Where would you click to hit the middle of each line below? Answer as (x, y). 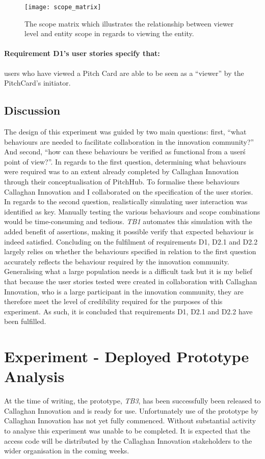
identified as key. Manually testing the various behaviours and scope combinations (132, 211)
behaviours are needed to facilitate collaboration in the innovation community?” (129, 141)
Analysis (34, 376)
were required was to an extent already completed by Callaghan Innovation (122, 171)
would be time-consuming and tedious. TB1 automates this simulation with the (128, 221)
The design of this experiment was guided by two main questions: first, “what (125, 132)
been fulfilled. (25, 321)
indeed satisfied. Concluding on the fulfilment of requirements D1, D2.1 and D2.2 (131, 241)
